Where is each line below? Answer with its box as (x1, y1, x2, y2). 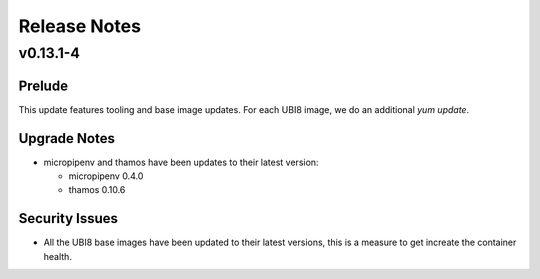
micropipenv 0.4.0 (68, 170, 144, 182)
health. (43, 250, 72, 262)
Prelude (18, 77, 69, 94)
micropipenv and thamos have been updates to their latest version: (43, 156, 319, 168)
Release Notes (18, 15, 142, 37)
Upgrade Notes (18, 130, 115, 147)
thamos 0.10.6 (68, 184, 126, 196)
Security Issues (18, 210, 119, 227)
